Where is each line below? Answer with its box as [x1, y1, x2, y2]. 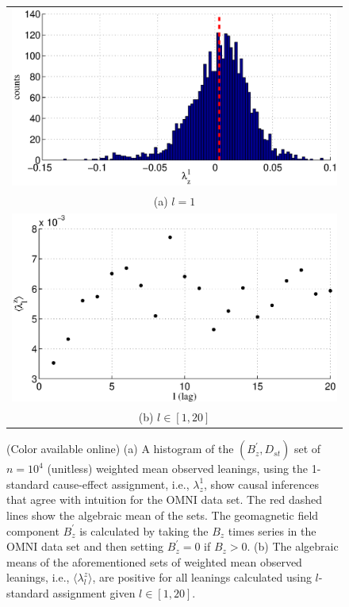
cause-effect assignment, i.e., [52, 475, 190, 492]
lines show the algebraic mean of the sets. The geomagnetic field [6, 506, 319, 523]
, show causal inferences [204, 475, 319, 492]
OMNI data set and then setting [6, 538, 164, 555]
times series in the [228, 522, 316, 539]
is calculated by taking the [79, 522, 209, 539]
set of [293, 440, 321, 457]
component [6, 522, 59, 539]
